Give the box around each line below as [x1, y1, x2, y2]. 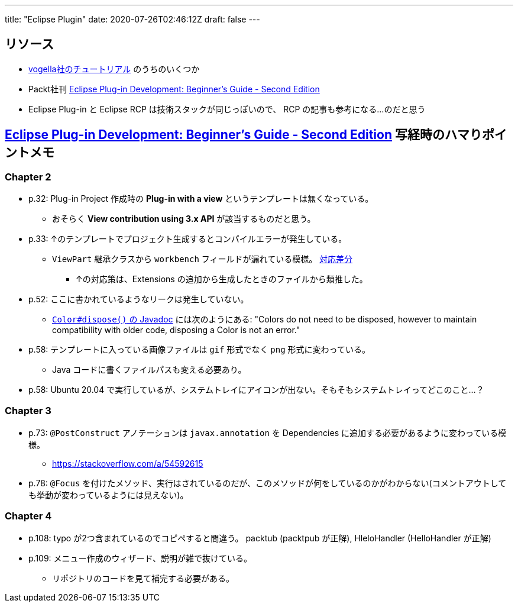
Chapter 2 [5, 170, 51, 183]
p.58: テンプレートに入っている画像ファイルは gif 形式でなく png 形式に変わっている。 [28, 344, 370, 355]
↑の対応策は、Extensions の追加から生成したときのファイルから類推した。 [76, 274, 368, 285]
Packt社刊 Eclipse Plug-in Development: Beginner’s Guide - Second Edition [28, 83, 320, 94]
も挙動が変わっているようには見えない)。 [28, 489, 189, 500]
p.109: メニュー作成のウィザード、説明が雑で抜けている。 [28, 553, 252, 563]
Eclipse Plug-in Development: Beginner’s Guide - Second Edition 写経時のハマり [5, 127, 482, 143]
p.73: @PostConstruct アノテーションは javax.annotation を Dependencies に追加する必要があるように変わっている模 [28, 427, 507, 438]
